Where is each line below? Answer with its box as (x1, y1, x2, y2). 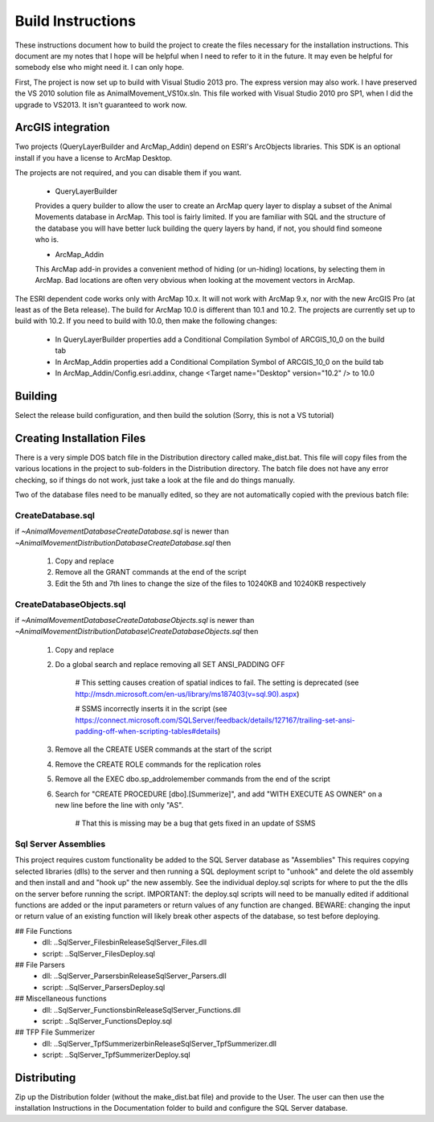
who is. (35, 235, 59, 244)
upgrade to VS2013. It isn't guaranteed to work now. (14, 100, 188, 109)
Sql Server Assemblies (14, 838, 106, 850)
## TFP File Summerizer (14, 1027, 96, 1037)
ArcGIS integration (14, 121, 110, 134)
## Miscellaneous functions (14, 993, 108, 1004)
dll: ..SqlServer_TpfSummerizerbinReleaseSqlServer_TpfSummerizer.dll (42, 1038, 277, 1048)
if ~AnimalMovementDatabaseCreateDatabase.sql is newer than (14, 526, 229, 536)
